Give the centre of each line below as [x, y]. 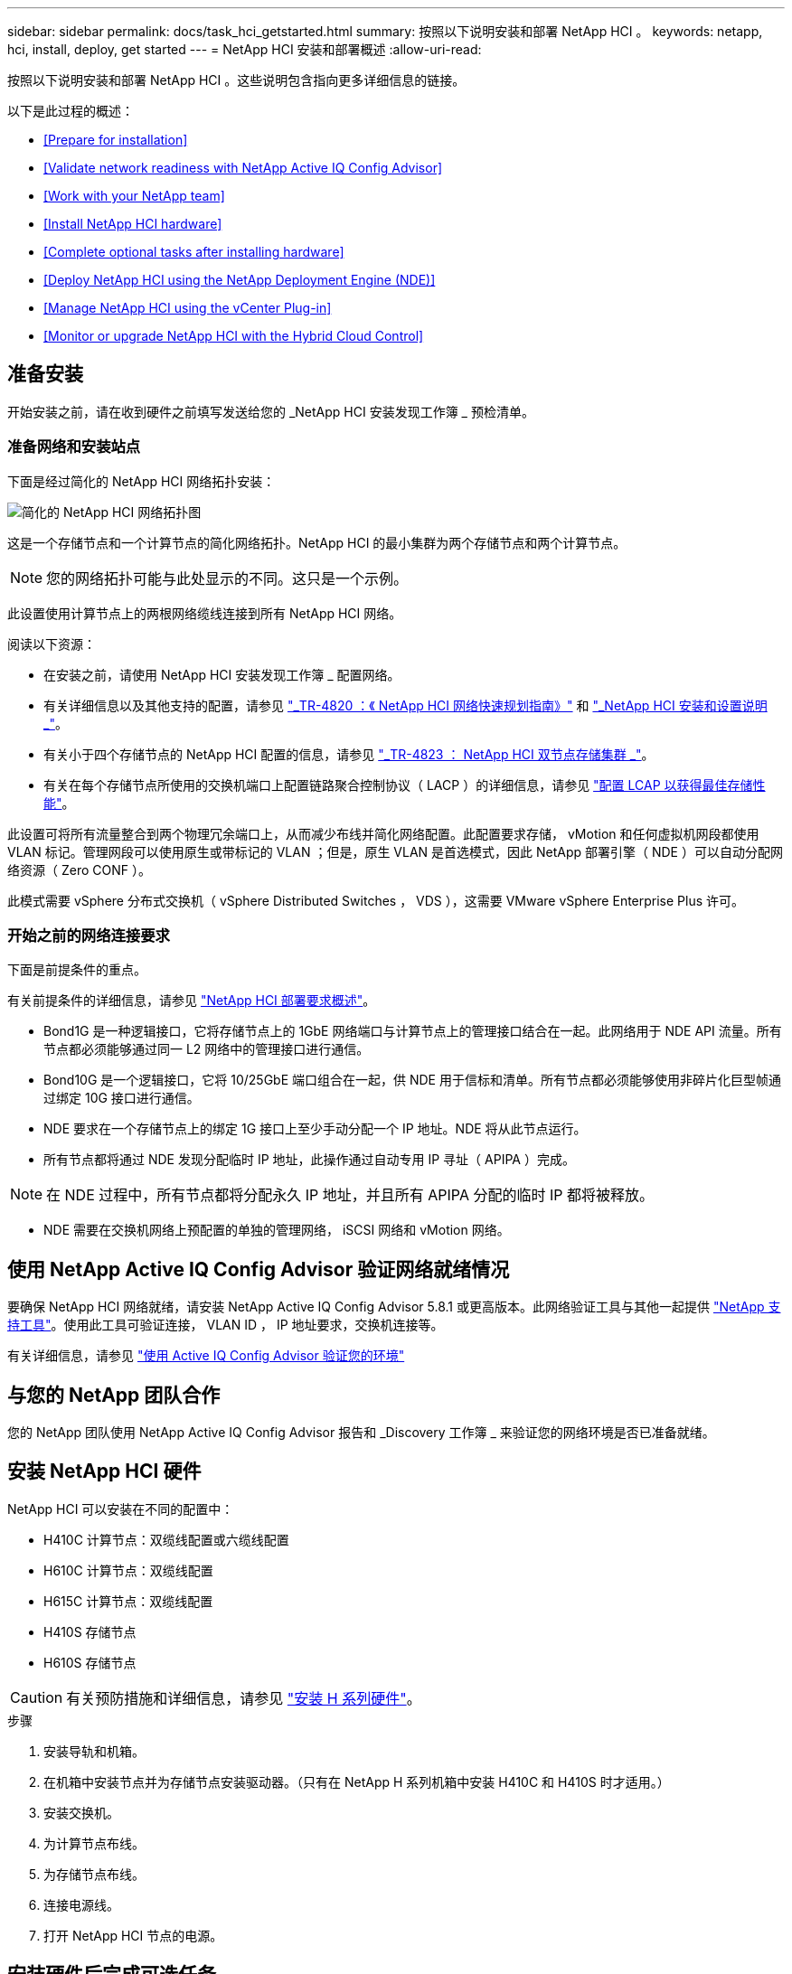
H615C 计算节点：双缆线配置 [128, 1601]
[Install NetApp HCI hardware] [133, 224]
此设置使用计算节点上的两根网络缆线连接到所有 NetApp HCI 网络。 [205, 613]
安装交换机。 [81, 1812]
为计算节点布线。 [94, 1843]
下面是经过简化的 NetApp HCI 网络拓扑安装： [141, 481]
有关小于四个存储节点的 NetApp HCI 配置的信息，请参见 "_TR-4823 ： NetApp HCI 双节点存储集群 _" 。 [349, 754]
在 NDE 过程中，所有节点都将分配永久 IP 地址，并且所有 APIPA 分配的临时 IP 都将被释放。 [350, 1195]
